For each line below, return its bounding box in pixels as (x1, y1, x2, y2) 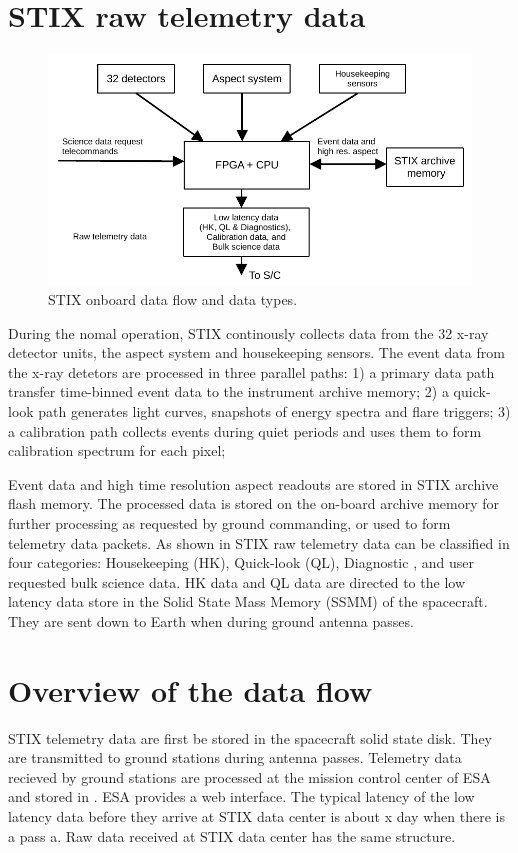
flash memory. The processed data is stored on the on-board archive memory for (8, 493, 500, 514)
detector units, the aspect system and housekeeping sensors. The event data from (8, 342, 505, 363)
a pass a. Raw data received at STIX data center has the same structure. (8, 825, 456, 846)
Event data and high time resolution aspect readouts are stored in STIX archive (8, 473, 499, 494)
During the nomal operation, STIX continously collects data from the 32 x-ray (8, 322, 489, 343)
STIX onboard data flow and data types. (48, 288, 298, 309)
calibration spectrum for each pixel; (8, 440, 226, 461)
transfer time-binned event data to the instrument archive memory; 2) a (8, 381, 449, 402)
